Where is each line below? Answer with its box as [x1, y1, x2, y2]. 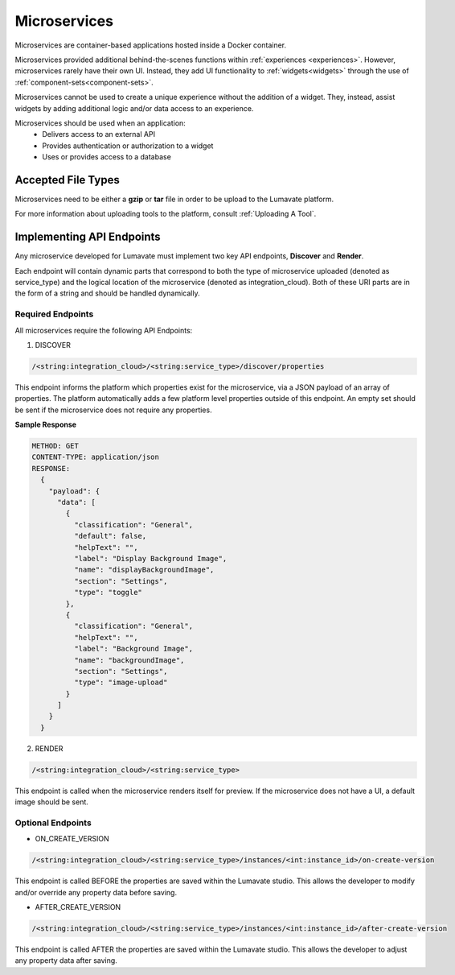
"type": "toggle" [73, 588, 142, 597]
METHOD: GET [31, 441, 80, 451]
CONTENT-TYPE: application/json [31, 452, 160, 462]
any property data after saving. [14, 956, 118, 965]
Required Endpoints [14, 308, 94, 320]
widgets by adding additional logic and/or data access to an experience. [14, 103, 254, 113]
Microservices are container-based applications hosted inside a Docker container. [14, 40, 287, 50]
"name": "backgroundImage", [73, 655, 185, 664]
